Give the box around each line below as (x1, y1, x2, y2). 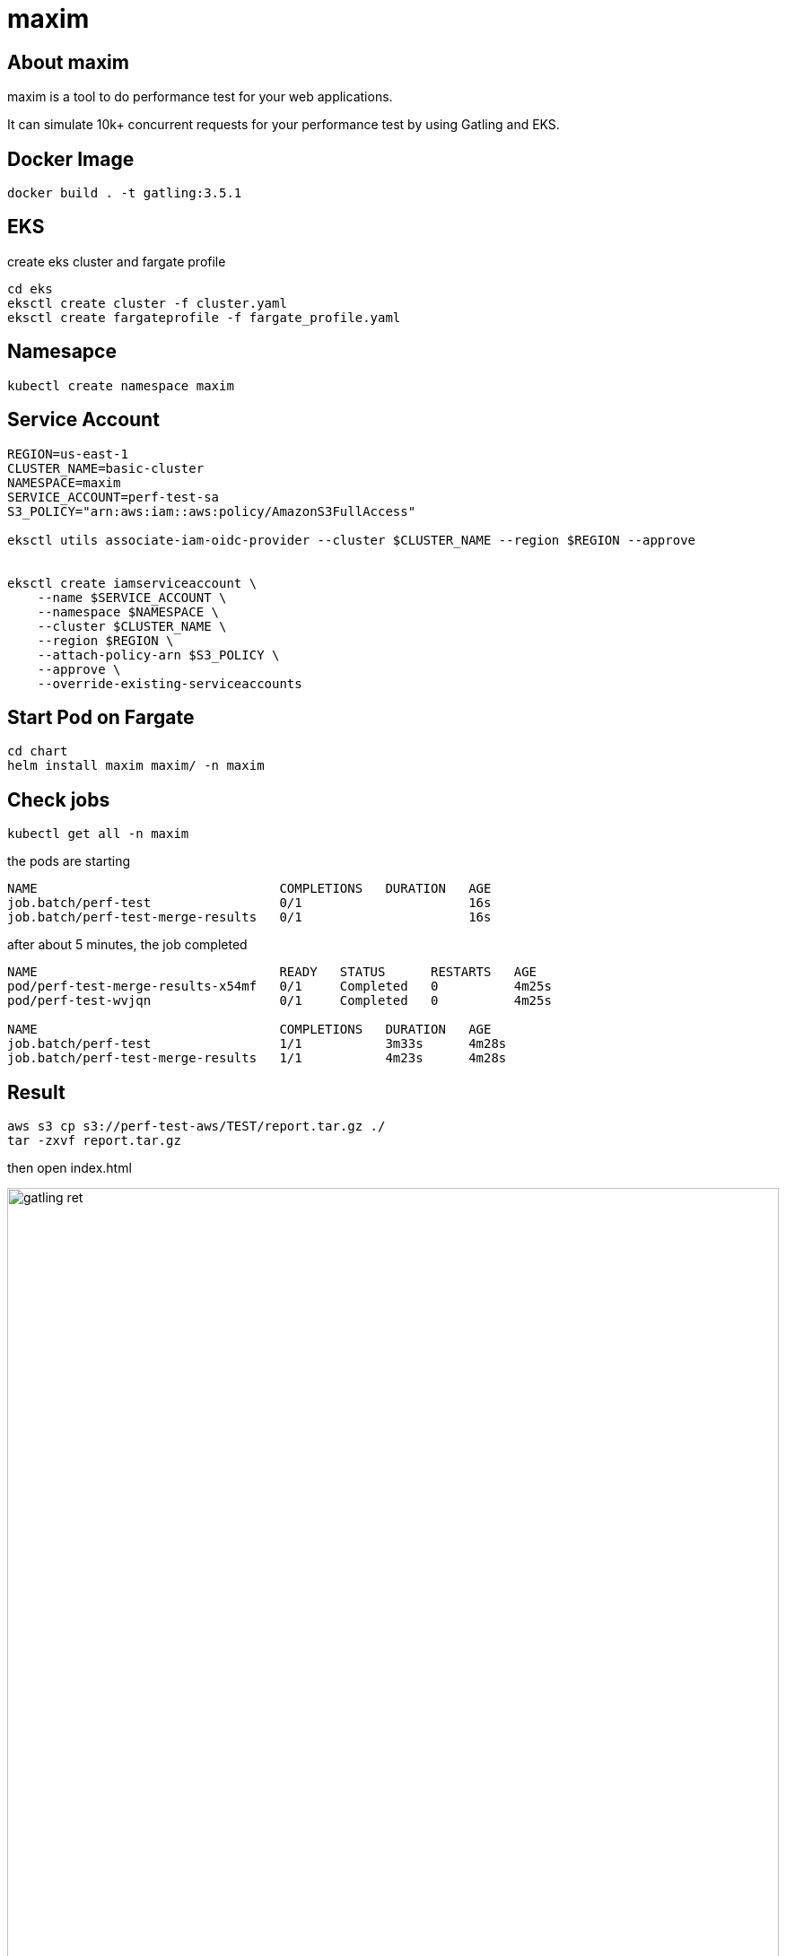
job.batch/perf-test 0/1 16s (7, 895, 492, 911)
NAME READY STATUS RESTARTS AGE (7, 965, 537, 980)
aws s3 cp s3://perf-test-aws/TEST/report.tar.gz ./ (7, 1119, 386, 1134)
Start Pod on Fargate (7, 705, 195, 729)
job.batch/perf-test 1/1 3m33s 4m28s (7, 1036, 507, 1052)
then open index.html (7, 1160, 132, 1176)
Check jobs (7, 788, 110, 811)
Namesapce (7, 340, 117, 363)
